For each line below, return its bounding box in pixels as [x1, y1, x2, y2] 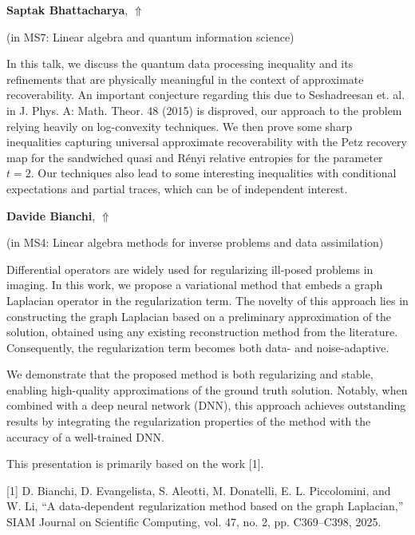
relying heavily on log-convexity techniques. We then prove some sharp [6, 117, 353, 134]
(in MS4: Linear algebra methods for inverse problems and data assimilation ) [6, 234, 384, 251]
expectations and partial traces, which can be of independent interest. [6, 180, 348, 196]
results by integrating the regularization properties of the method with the [6, 413, 371, 430]
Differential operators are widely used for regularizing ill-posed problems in [6, 260, 373, 277]
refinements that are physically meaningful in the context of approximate [6, 70, 364, 87]
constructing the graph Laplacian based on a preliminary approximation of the [6, 307, 392, 324]
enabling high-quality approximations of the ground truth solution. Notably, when [6, 381, 408, 398]
